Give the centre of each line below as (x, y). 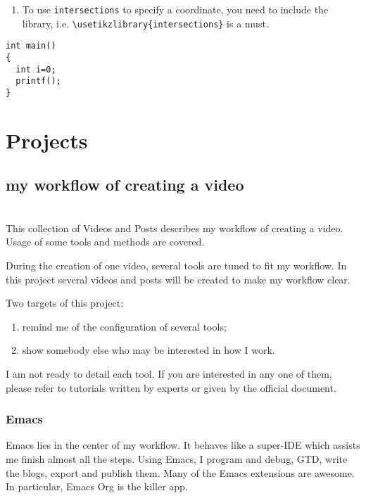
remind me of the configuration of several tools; (124, 326)
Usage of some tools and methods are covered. (105, 242)
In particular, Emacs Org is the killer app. (97, 486)
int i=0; (36, 69)
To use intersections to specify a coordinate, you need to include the (175, 9)
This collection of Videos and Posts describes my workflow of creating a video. (175, 228)
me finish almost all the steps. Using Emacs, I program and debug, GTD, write (177, 458)
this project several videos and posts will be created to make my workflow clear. (178, 279)
